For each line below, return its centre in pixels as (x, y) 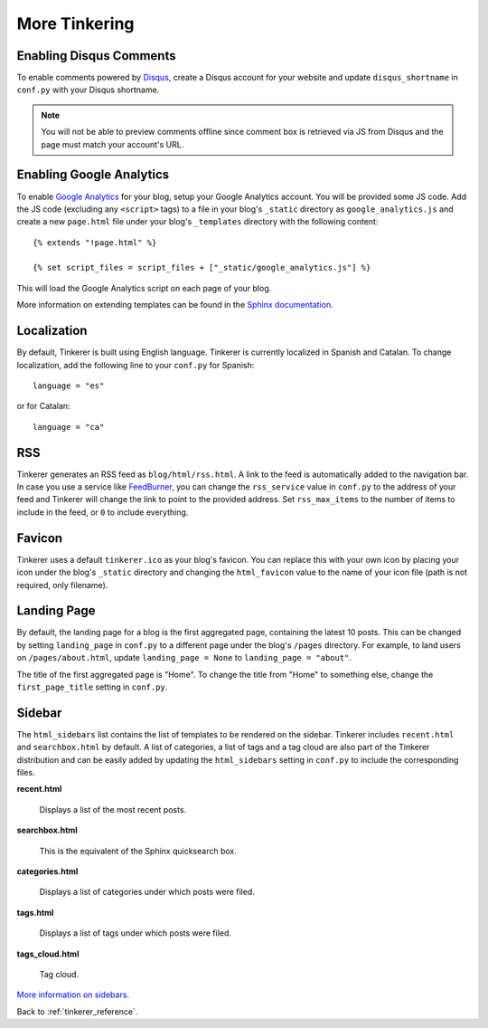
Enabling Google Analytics (93, 175)
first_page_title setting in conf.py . (92, 687)
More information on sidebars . (73, 995)
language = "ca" (69, 427)
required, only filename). (62, 585)
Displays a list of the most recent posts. (113, 809)
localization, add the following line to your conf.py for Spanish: (136, 365)
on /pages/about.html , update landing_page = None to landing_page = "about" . (184, 658)
